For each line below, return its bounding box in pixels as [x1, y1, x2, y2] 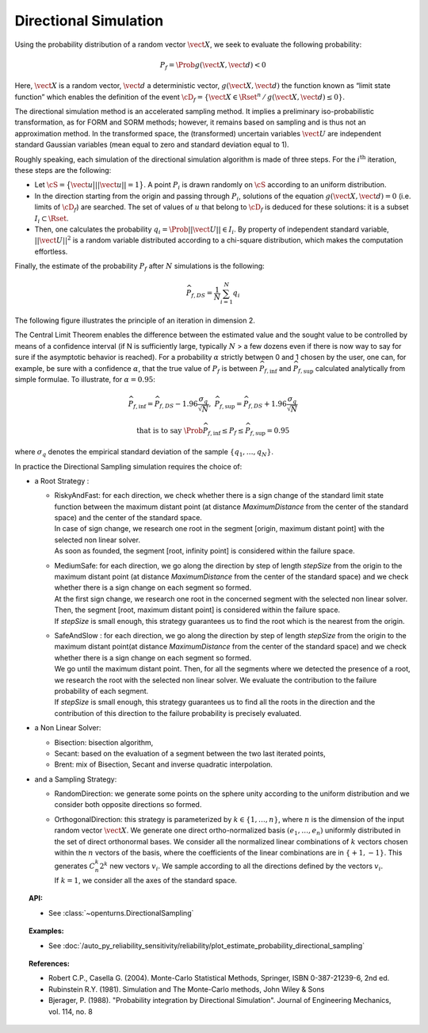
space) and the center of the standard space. [54, 513, 202, 522]
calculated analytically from [315, 363, 406, 373]
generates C [54, 861, 95, 871]
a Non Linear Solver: [34, 723, 101, 733]
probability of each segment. [54, 686, 149, 695]
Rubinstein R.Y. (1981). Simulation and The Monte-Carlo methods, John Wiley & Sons [48, 984, 325, 994]
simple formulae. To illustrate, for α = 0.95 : [14, 375, 156, 384]
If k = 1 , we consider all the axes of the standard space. [54, 876, 238, 885]
